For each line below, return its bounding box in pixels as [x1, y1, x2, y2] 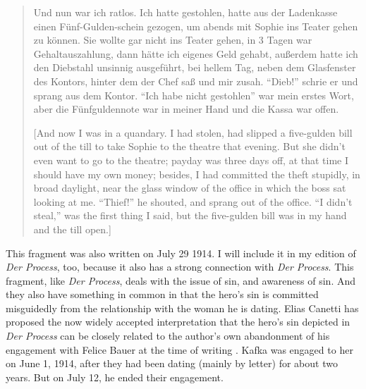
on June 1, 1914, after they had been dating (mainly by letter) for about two [6, 356, 338, 371]
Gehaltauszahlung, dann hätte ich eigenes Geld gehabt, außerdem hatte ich [33, 46, 358, 61]
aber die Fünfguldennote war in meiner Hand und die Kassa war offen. [33, 101, 339, 116]
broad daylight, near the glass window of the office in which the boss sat [33, 180, 346, 195]
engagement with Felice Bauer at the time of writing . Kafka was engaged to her [6, 342, 353, 357]
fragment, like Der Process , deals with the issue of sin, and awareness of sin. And [6, 273, 356, 288]
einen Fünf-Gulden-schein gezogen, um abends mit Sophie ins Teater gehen [33, 18, 358, 33]
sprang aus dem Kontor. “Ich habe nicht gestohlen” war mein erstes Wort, [33, 87, 354, 102]
